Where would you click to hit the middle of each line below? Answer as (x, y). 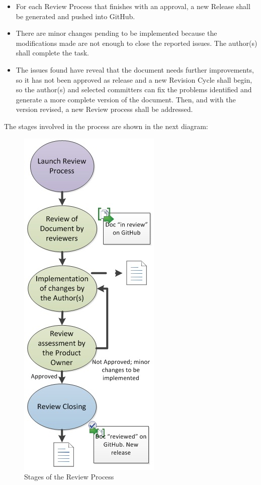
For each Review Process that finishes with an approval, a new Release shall (133, 6)
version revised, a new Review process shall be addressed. (104, 109)
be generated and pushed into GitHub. (75, 16)
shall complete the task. (52, 53)
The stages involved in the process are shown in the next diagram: (106, 126)
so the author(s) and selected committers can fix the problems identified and (134, 89)
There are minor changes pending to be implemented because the (116, 33)
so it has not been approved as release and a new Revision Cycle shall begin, (134, 79)
